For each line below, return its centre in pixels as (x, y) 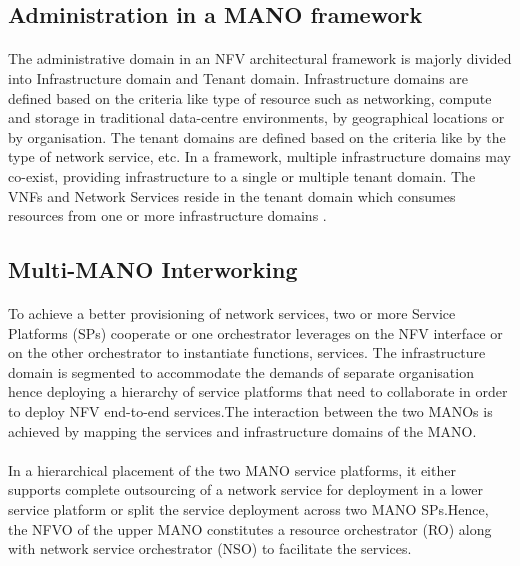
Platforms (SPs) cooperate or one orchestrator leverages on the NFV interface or (255, 332)
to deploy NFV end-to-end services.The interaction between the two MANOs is (250, 411)
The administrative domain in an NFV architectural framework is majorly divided (260, 58)
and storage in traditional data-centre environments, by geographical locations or (256, 117)
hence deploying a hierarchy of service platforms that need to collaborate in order (258, 391)
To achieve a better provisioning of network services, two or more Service (232, 313)
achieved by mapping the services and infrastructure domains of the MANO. (242, 430)
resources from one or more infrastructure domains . (167, 215)
